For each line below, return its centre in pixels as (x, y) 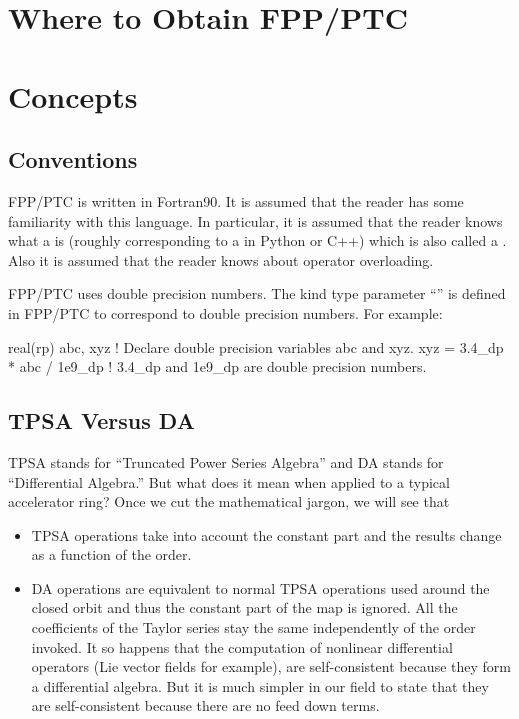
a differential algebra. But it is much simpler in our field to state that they (260, 685)
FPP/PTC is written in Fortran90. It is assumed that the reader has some (236, 200)
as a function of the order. (111, 554)
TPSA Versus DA (101, 420)
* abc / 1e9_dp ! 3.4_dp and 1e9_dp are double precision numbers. (217, 366)
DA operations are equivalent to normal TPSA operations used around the (260, 587)
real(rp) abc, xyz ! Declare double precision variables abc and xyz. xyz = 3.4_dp (256, 346)
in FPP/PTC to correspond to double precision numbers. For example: (225, 312)
